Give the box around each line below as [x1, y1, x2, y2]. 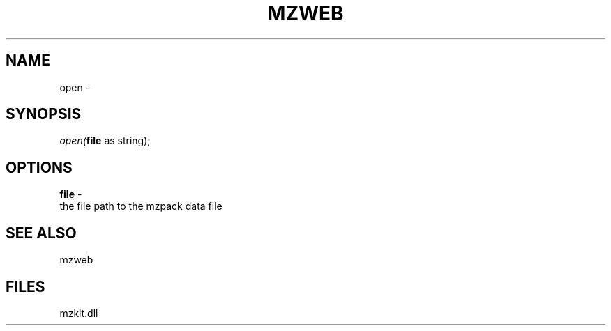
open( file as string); [59, 134, 151, 147]
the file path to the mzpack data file [59, 200, 222, 213]
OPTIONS [6, 158, 73, 176]
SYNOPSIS [6, 105, 82, 123]
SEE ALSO [6, 224, 77, 242]
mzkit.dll [59, 307, 98, 319]
